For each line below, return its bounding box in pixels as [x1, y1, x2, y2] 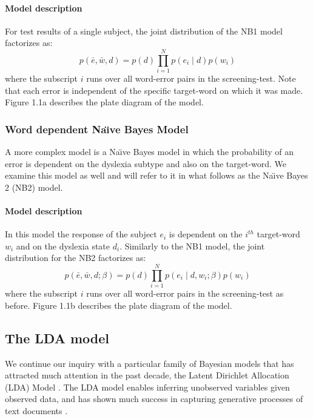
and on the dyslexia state [16, 239, 110, 252]
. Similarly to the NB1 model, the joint [119, 239, 265, 252]
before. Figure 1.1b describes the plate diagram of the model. [5, 299, 232, 311]
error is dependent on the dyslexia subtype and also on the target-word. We [5, 157, 287, 170]
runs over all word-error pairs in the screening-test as [86, 287, 284, 300]
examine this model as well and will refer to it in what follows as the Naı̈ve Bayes [5, 169, 308, 182]
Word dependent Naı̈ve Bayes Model [5, 121, 189, 136]
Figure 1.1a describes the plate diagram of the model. [5, 96, 204, 108]
